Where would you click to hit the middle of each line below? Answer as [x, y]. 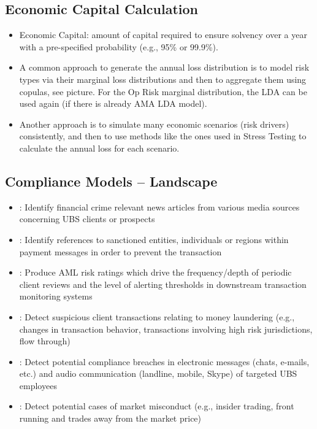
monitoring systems [56, 296]
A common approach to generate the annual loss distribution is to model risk [164, 67]
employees [38, 385]
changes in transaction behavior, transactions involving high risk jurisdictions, [166, 329]
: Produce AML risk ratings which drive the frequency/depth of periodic [155, 272]
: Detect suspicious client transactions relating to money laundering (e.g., [157, 316]
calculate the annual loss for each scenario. [99, 148]
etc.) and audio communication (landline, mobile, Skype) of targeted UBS [158, 373]
